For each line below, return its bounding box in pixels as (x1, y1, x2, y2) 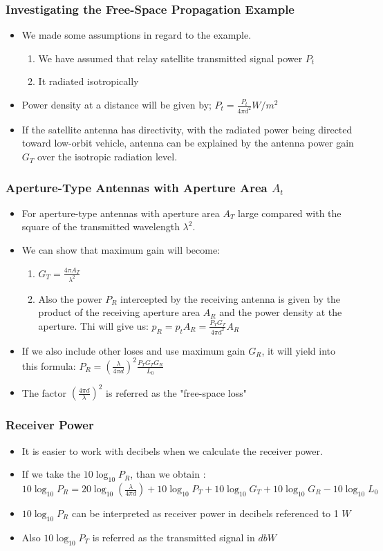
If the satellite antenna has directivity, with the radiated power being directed (21, 122, 353, 136)
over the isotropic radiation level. (37, 149, 178, 164)
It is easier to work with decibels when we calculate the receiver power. (21, 443, 323, 458)
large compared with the (238, 205, 342, 220)
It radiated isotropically (38, 74, 139, 88)
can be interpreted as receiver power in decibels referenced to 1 (71, 506, 339, 521)
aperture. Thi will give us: (38, 318, 149, 333)
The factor (21, 385, 67, 400)
